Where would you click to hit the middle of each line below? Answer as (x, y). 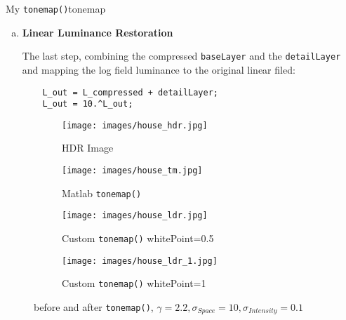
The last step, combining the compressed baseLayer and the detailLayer (181, 56)
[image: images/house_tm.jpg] (132, 171)
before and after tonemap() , (94, 307)
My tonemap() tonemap (56, 8)
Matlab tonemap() (102, 193)
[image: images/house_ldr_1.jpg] (140, 261)
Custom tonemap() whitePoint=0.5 (138, 238)
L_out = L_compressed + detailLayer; (130, 92)
